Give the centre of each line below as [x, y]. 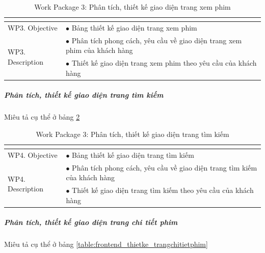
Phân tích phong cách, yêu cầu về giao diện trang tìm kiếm [165, 167]
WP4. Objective [33, 154]
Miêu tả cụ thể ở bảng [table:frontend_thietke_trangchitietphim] [106, 244]
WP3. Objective [33, 27]
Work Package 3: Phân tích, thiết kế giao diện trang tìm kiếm [132, 134]
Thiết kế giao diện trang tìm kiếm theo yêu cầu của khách [163, 190]
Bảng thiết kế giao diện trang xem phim [134, 27]
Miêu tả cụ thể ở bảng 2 [42, 117]
